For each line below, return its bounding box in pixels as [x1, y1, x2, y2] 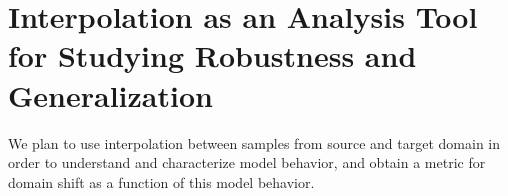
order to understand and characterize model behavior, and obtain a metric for [8, 152, 486, 173]
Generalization [8, 74, 213, 115]
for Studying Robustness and [8, 35, 417, 76]
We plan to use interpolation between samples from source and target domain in [8, 132, 501, 153]
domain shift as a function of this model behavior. [8, 171, 315, 192]
